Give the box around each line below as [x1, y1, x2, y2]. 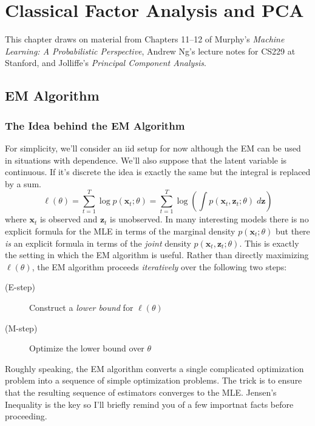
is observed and [39, 213, 98, 225]
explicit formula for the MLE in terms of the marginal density [5, 225, 235, 237]
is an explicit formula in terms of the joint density [5, 236, 191, 249]
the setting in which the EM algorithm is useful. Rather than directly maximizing [5, 248, 309, 261]
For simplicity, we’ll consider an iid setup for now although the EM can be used [5, 141, 301, 154]
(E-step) [5, 281, 36, 293]
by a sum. [5, 177, 41, 190]
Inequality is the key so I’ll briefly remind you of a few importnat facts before [5, 398, 294, 410]
